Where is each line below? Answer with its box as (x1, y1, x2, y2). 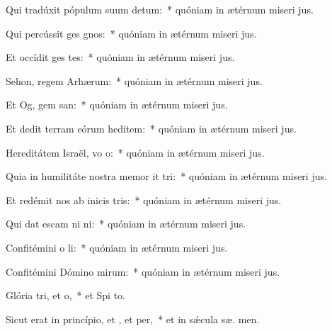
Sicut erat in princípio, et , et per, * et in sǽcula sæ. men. (6, 311, 260, 326)
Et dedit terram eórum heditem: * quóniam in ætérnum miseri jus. (6, 120, 297, 135)
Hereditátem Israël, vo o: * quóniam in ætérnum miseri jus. (6, 145, 265, 159)
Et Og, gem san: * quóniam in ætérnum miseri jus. (6, 97, 228, 112)
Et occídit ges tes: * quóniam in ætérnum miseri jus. (6, 50, 235, 64)
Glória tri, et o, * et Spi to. (6, 288, 125, 303)
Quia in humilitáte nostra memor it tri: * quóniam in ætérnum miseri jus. (6, 169, 327, 184)
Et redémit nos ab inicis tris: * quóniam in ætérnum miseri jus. (6, 192, 282, 207)
